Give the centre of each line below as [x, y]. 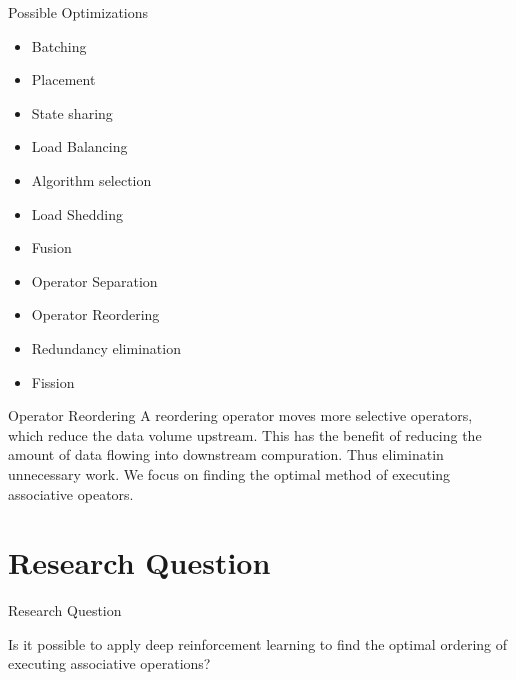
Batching [59, 45]
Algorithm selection [91, 179]
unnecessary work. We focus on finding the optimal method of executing [229, 473]
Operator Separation [94, 280]
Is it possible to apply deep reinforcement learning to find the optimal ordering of [258, 643]
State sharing [72, 112]
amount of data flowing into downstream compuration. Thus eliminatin [226, 454]
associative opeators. [71, 493]
